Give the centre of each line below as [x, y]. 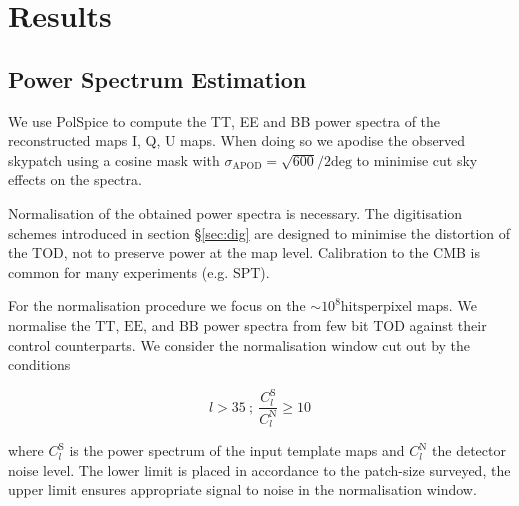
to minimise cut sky [417, 159]
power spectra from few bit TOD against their [345, 324]
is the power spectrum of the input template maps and [237, 450]
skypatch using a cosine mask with [114, 159]
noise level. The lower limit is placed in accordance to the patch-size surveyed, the [259, 469]
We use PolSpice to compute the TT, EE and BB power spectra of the [224, 120]
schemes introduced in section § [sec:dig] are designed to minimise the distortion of [259, 232]
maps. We [446, 305]
